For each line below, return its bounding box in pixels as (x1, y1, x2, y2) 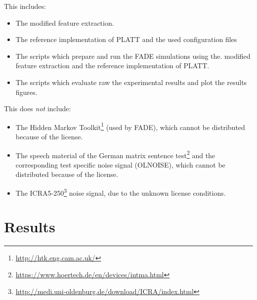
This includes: (4, 1, 46, 11)
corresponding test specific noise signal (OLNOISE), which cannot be (15, 159, 225, 170)
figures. (15, 86, 38, 97)
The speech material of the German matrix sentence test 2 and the (15, 148, 215, 160)
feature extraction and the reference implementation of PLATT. (15, 60, 210, 71)
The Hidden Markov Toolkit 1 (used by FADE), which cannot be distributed (15, 120, 245, 132)
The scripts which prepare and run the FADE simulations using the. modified (15, 50, 251, 61)
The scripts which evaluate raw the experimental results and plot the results (15, 77, 247, 87)
